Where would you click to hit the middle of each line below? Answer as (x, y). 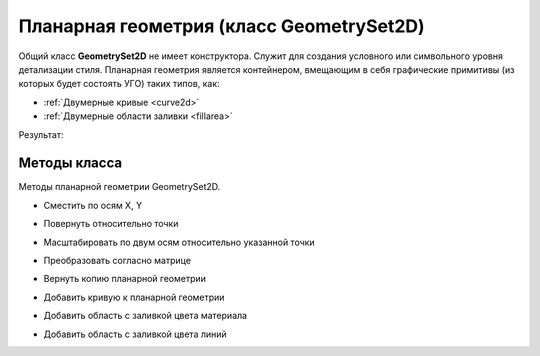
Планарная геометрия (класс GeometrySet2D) (221, 26)
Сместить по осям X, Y (93, 205)
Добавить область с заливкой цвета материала (145, 316)
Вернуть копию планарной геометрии (125, 279)
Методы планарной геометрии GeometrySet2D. (119, 187)
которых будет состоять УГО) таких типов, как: (119, 84)
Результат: (41, 134)
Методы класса (70, 163)
